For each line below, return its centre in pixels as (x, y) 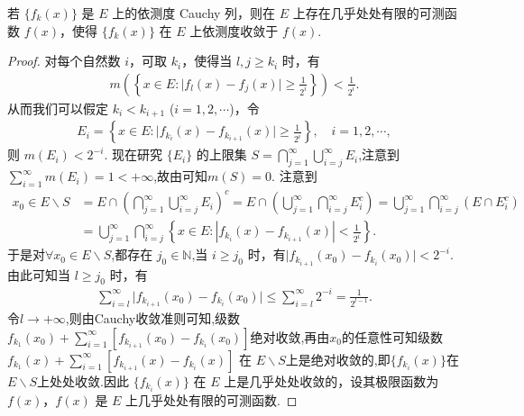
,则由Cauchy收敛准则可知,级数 (153, 317)
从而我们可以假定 (58, 108)
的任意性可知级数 (393, 336)
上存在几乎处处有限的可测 (368, 13)
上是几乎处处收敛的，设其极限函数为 (331, 380)
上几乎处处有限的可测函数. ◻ (211, 399)
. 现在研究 (133, 154)
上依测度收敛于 (234, 30)
